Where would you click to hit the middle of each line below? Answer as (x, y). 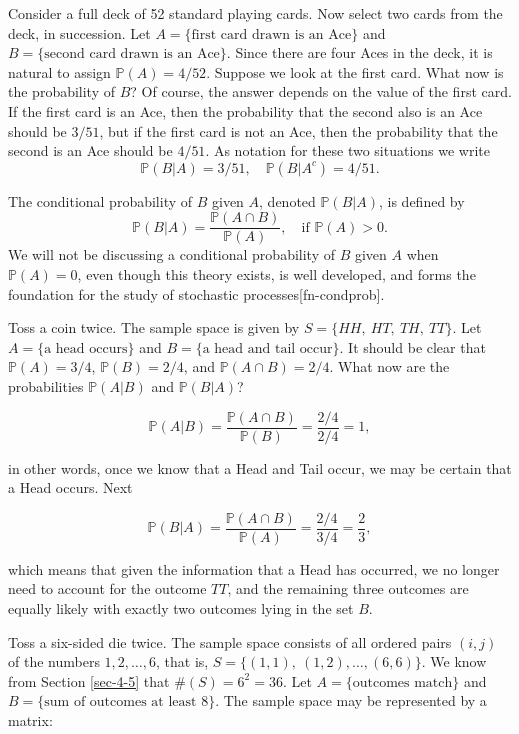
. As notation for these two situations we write (348, 150)
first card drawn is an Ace (271, 34)
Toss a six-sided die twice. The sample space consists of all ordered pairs (230, 641)
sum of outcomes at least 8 (126, 702)
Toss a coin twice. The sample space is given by (154, 327)
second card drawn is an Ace (132, 54)
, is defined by (421, 200)
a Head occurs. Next (70, 487)
